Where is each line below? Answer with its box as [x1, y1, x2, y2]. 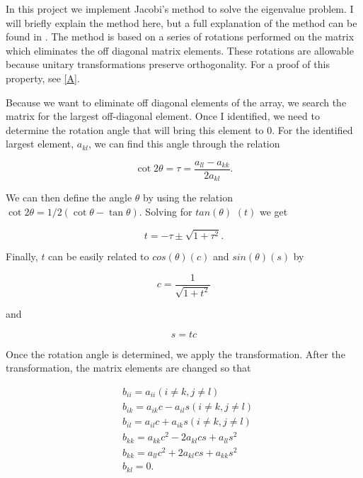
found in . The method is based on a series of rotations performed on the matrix [6, 29, 355, 44]
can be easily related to [48, 249, 149, 264]
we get [260, 204, 288, 219]
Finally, [6, 249, 38, 264]
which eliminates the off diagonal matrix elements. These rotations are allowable [6, 43, 354, 57]
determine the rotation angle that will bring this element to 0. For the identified [6, 122, 353, 137]
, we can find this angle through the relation [88, 136, 280, 151]
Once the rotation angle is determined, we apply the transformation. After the [6, 346, 345, 361]
